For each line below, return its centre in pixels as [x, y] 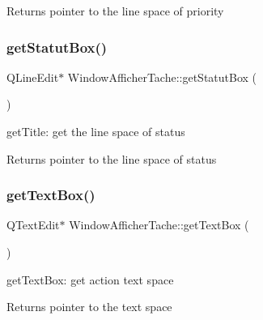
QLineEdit [33, 77]
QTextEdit [33, 225]
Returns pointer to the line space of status [112, 158]
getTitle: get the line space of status [96, 131]
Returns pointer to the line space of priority [115, 11]
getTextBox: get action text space [90, 279]
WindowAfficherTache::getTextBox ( [159, 225]
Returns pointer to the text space [89, 307]
